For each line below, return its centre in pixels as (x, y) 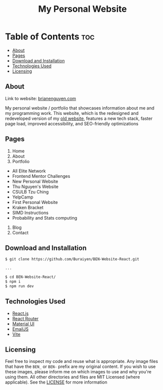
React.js (20, 313)
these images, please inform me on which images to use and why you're (78, 372)
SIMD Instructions (30, 213)
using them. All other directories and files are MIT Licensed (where (72, 377)
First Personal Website (35, 202)
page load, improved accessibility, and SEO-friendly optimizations (72, 123)
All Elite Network (29, 171)
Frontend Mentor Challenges (41, 176)
